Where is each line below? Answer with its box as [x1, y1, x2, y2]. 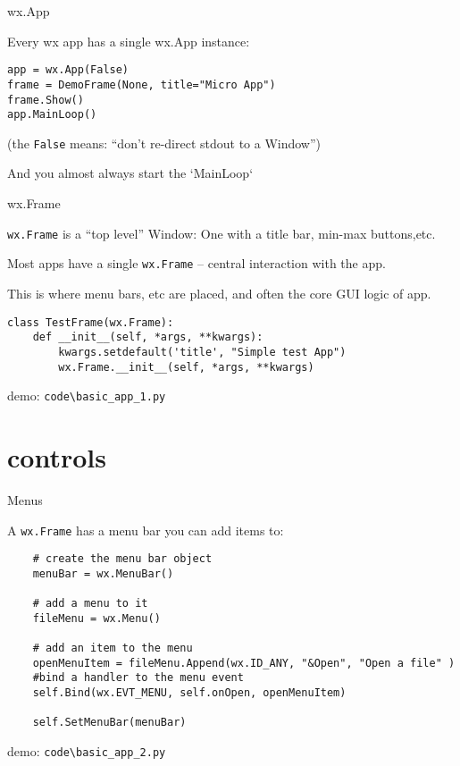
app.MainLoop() [7, 108, 97, 122]
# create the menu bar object [32, 552, 213, 566]
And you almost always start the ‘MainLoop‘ [7, 164, 254, 182]
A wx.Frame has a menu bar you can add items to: [7, 520, 284, 539]
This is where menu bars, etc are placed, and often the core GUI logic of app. [7, 283, 431, 302]
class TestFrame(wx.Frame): [7, 316, 174, 329]
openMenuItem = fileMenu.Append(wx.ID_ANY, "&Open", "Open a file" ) [32, 656, 456, 669]
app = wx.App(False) [7, 63, 130, 77]
